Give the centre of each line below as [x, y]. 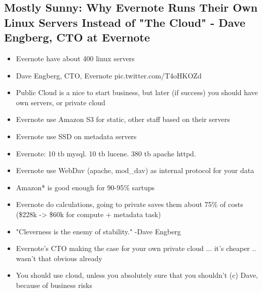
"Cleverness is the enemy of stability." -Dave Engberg [98, 231]
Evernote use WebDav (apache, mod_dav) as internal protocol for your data [135, 170]
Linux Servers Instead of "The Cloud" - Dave [125, 22]
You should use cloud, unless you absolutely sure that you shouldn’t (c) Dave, [137, 275]
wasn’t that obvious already [59, 258]
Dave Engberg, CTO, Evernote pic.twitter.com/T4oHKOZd [109, 75]
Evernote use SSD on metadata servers [76, 136]
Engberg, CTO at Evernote [77, 37]
